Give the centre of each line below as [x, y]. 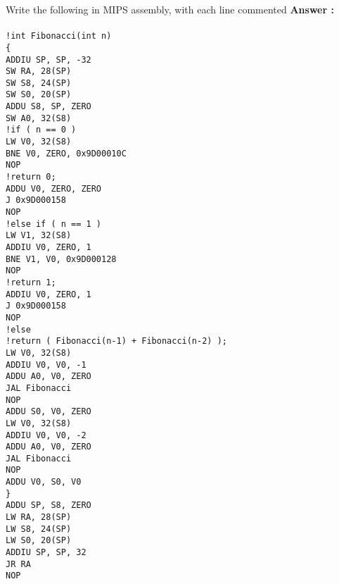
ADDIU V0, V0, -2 [46, 435]
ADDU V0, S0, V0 [44, 482]
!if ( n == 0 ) [41, 130]
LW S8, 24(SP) [39, 529]
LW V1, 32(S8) [39, 236]
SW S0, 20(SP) [39, 95]
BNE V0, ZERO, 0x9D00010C [66, 153]
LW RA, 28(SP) [39, 517]
